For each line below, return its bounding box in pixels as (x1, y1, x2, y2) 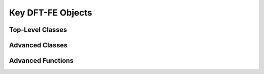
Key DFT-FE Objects (9, 7, 92, 18)
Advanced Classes (9, 41, 68, 49)
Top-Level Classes (9, 26, 67, 34)
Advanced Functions (9, 57, 74, 65)
